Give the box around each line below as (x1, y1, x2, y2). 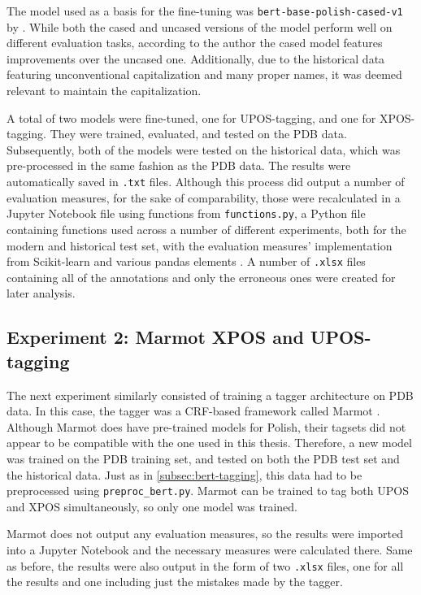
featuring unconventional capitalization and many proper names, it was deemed (7, 66, 402, 83)
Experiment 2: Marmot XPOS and (7, 324, 304, 350)
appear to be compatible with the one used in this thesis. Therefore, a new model (7, 434, 412, 451)
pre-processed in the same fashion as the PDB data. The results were (7, 157, 351, 174)
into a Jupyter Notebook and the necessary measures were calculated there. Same (7, 541, 413, 558)
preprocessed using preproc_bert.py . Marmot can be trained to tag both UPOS (7, 482, 409, 499)
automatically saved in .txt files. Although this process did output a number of (7, 173, 405, 189)
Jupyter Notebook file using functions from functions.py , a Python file (7, 205, 366, 222)
